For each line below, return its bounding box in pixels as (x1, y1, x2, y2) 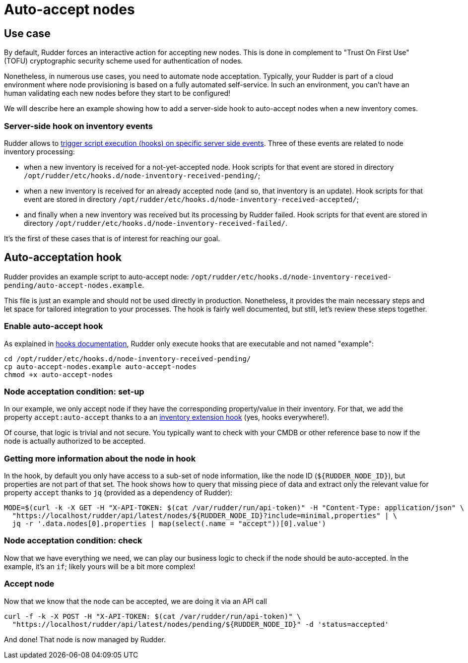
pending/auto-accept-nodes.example (4, 281, 142, 289)
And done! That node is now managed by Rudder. (4, 635, 166, 644)
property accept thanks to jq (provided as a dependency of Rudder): (4, 488, 233, 497)
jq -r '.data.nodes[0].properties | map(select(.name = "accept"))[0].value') (12, 520, 327, 528)
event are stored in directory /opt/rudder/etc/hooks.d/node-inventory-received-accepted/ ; (24, 195, 359, 203)
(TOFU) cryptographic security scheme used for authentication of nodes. (4, 57, 243, 66)
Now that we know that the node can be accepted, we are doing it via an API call (4, 597, 267, 605)
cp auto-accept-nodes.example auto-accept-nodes (4, 362, 197, 371)
